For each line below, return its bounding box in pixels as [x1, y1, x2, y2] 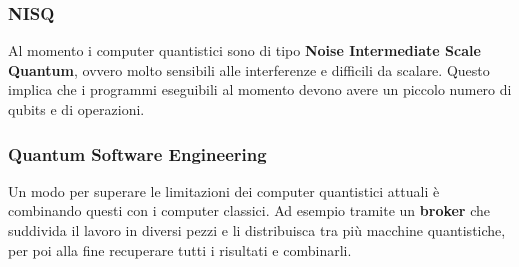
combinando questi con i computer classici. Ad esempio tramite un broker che [8, 200, 490, 221]
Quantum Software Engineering [8, 141, 267, 166]
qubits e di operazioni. [8, 99, 145, 119]
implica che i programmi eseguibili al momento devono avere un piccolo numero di [8, 79, 512, 100]
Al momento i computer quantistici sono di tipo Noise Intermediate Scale [8, 40, 481, 61]
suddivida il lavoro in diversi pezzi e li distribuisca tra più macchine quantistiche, [8, 220, 506, 240]
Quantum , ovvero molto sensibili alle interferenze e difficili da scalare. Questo [8, 59, 490, 80]
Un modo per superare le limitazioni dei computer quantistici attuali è [8, 180, 440, 201]
